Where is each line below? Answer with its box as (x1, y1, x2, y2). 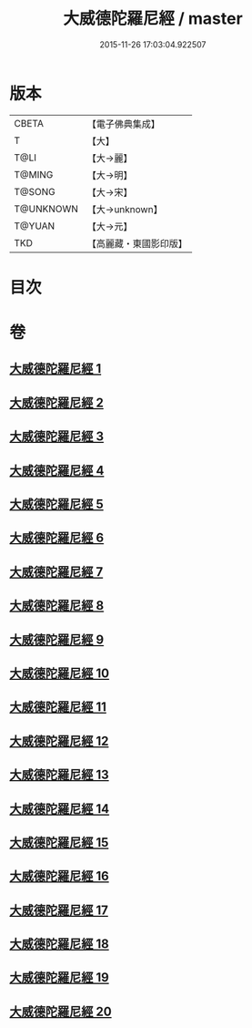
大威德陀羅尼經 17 (9, 902, 109, 918)
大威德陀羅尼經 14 (9, 801, 110, 817)
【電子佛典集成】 (86, 118, 161, 130)
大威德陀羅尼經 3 (9, 429, 105, 445)
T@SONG (14, 185, 56, 198)
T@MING (14, 168, 54, 180)
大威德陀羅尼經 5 (9, 497, 105, 512)
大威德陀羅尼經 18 (9, 936, 109, 952)
